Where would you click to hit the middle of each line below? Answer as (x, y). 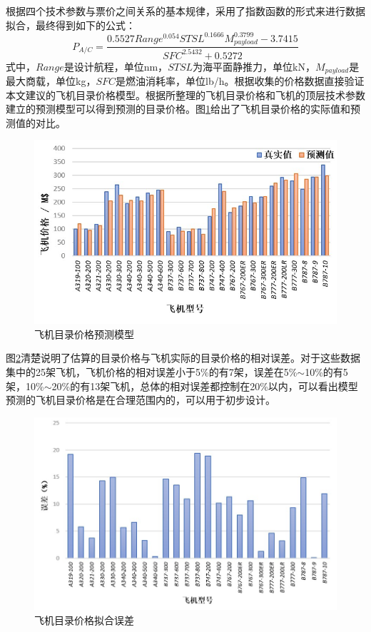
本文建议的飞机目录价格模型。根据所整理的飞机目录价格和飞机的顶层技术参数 (185, 95)
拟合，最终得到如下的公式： (71, 25)
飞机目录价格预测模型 (84, 333)
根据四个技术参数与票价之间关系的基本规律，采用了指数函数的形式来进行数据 (185, 11)
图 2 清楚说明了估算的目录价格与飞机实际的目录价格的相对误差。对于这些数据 (183, 358)
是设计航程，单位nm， (116, 66)
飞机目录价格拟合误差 (84, 620)
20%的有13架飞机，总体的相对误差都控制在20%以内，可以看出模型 (205, 386)
